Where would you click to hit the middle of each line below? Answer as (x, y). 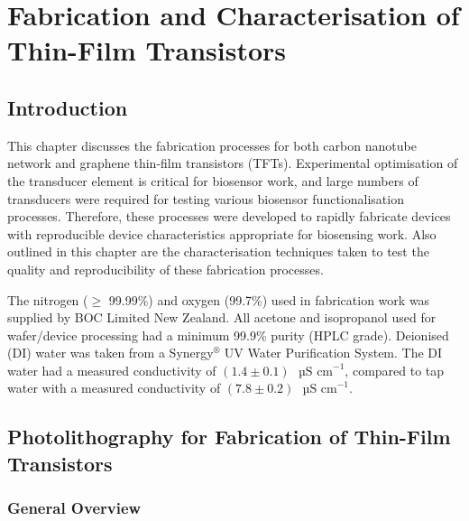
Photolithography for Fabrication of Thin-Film (229, 437)
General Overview (74, 508)
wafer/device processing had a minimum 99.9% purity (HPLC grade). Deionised (228, 335)
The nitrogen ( (48, 299)
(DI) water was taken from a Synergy (110, 353)
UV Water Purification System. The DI (333, 353)
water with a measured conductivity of (114, 388)
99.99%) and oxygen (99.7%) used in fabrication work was (269, 299)
